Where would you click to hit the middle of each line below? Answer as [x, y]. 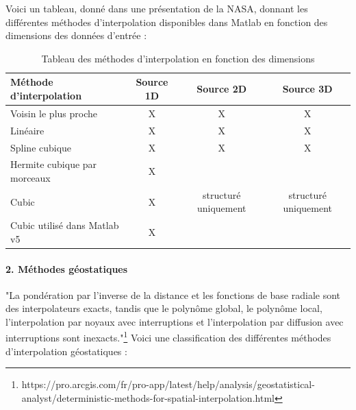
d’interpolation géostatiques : [66, 351]
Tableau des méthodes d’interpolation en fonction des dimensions [178, 58]
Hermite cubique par [54, 164]
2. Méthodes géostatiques [67, 268]
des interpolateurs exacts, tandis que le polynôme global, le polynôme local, [164, 308]
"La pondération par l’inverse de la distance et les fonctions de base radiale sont [173, 294]
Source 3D [307, 89]
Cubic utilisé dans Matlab [65, 225]
